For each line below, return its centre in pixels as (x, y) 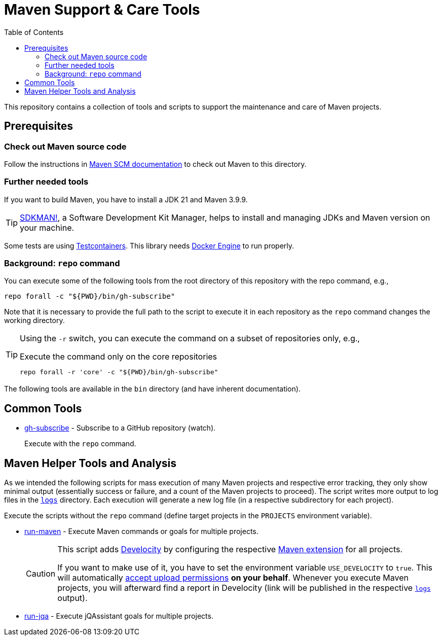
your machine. (47, 227)
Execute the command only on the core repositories (119, 357)
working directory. (34, 321)
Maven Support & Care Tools (102, 10)
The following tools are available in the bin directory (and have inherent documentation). (152, 389)
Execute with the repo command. (80, 444)
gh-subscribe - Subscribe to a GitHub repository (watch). (120, 428)
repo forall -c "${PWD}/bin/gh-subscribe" (90, 296)
